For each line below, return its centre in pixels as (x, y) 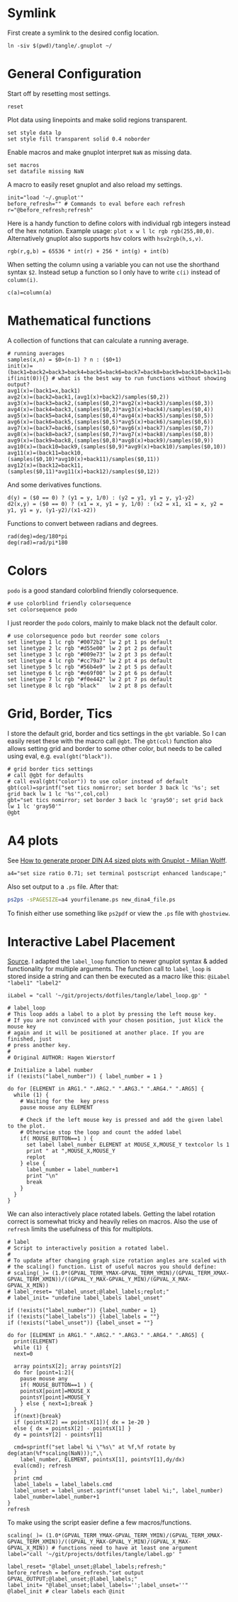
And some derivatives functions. (55, 485)
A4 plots (33, 840)
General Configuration (74, 74)
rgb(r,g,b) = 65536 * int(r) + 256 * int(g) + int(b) (89, 251)
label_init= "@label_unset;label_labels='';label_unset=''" (98, 1586)
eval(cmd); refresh (42, 1466)
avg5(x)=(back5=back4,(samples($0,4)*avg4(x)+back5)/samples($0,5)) (110, 416)
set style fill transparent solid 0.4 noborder (79, 139)
